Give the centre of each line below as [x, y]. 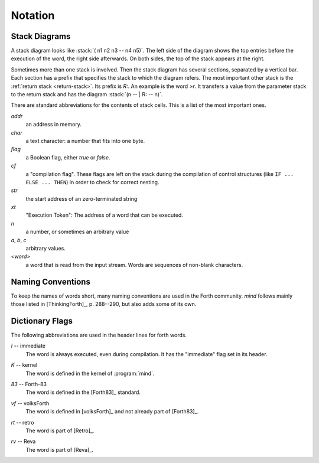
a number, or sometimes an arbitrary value [77, 232]
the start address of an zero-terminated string [82, 198]
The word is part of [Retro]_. [60, 431]
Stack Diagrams [41, 36]
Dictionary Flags [42, 321]
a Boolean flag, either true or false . [68, 157]
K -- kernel [24, 365]
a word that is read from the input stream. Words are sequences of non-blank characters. [134, 265]
